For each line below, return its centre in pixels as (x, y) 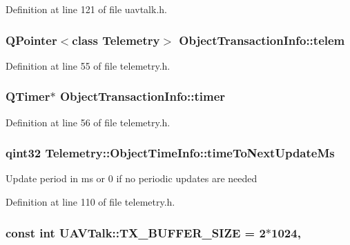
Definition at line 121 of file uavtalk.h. (86, 9)
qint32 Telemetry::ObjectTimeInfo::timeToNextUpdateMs (170, 153)
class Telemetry (116, 40)
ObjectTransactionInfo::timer (143, 96)
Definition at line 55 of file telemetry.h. (88, 65)
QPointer (31, 40)
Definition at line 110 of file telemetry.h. (90, 202)
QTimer (28, 96)
